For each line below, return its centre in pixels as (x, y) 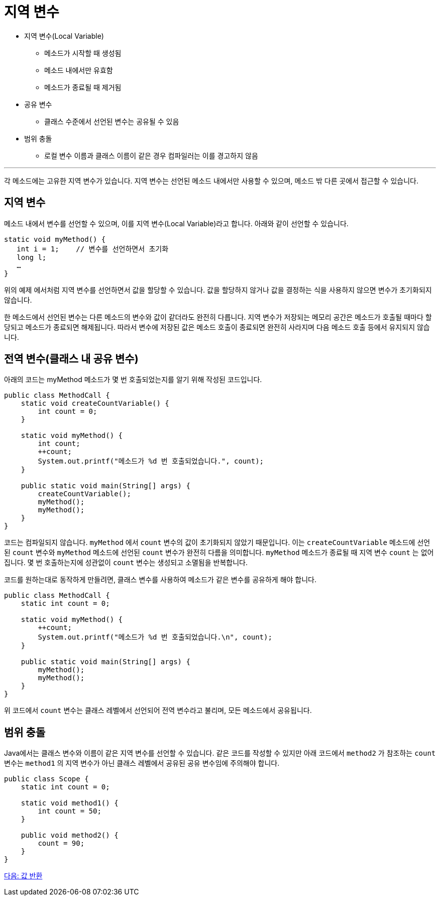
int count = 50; (70, 811)
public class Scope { (46, 779)
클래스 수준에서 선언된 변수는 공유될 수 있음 (112, 121)
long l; (32, 257)
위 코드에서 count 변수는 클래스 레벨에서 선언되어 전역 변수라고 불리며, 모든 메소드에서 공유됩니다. (158, 710)
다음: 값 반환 (23, 876)
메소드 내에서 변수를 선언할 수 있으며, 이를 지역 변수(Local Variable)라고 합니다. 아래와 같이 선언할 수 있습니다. (176, 223)
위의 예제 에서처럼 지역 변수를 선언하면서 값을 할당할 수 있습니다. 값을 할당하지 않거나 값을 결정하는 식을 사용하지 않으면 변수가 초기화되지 (218, 290)
